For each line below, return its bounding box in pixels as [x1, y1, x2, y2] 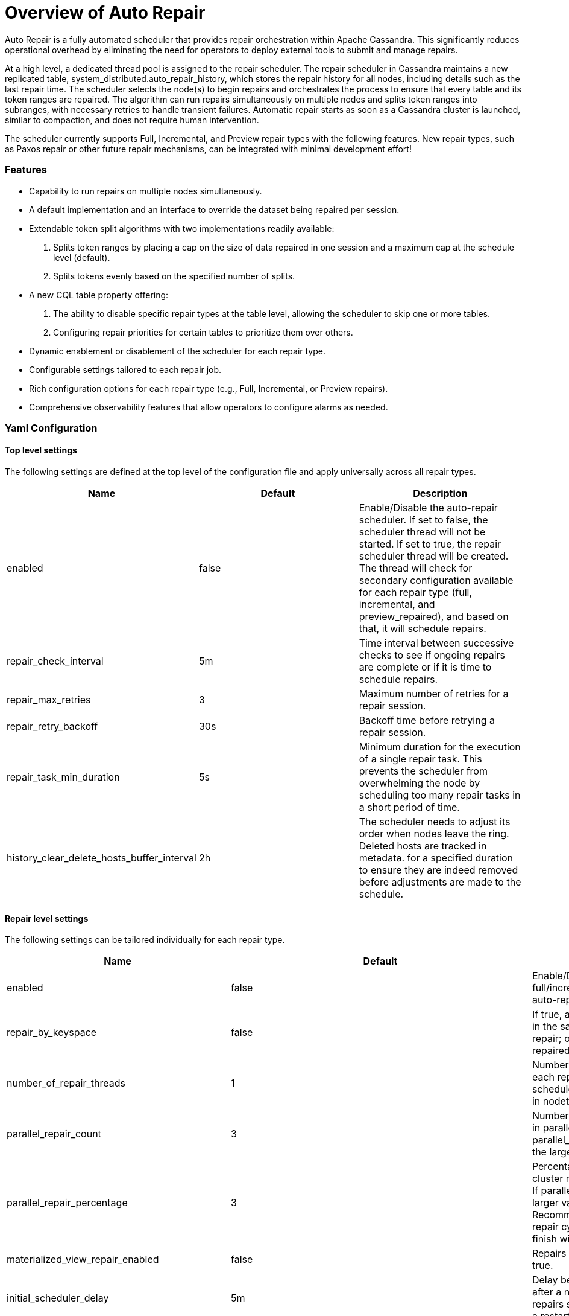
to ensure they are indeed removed [359, 864, 518, 877]
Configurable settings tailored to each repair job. [29, 364, 222, 375]
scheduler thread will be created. [359, 550, 509, 563]
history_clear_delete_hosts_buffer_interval [7, 852, 196, 864]
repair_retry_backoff [7, 720, 98, 733]
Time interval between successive [359, 637, 514, 650]
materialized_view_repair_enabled [7, 1253, 159, 1266]
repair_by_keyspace [7, 1026, 97, 1039]
